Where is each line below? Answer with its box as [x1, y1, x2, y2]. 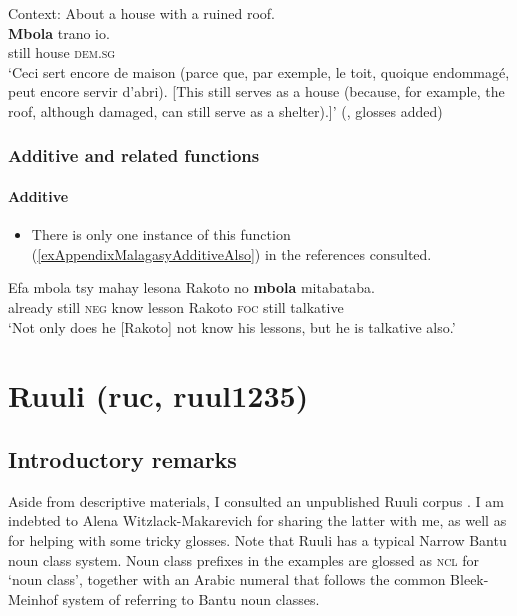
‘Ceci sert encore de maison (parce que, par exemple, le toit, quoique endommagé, [8, 61, 510, 82]
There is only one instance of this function [31, 224, 291, 245]
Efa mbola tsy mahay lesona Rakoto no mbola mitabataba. [8, 277, 375, 298]
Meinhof [8, 588, 58, 609]
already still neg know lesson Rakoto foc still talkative [8, 296, 344, 317]
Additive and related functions [8, 143, 260, 168]
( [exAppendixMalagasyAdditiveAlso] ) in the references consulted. [31, 243, 432, 264]
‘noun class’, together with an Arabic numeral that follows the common [8, 569, 446, 590]
